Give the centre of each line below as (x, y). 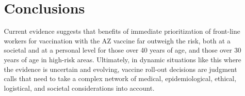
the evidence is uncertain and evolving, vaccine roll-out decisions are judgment (121, 69)
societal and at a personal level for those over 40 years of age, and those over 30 (122, 50)
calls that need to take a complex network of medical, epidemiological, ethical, (120, 78)
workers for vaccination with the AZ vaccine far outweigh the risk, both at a (117, 40)
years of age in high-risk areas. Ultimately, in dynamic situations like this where (123, 59)
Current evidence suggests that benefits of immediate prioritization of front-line (122, 31)
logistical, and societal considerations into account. (79, 88)
